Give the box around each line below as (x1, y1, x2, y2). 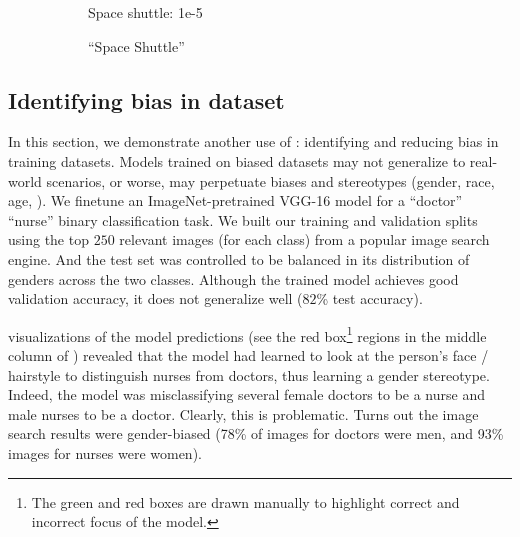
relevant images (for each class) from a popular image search (119, 229, 490, 250)
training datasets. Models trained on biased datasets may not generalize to (8, 150, 466, 171)
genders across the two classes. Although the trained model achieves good (8, 268, 459, 289)
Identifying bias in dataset (8, 84, 285, 115)
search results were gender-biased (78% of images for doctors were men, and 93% (8, 423, 504, 444)
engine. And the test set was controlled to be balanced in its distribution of (8, 248, 470, 269)
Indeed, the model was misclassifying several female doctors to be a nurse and (8, 384, 485, 405)
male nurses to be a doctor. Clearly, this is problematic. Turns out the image (8, 403, 479, 424)
